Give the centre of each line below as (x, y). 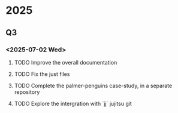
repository (27, 92)
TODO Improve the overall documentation (66, 62)
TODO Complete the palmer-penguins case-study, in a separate (93, 85)
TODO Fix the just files (42, 74)
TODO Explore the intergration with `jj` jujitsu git (73, 103)
